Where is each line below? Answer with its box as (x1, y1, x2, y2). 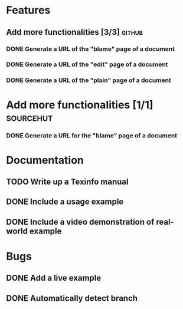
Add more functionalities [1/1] (6, 98, 153, 111)
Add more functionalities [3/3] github (6, 27, 143, 37)
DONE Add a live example (6, 273, 102, 283)
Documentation (6, 153, 84, 167)
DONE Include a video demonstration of (6, 216, 155, 227)
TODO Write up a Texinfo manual (6, 177, 129, 187)
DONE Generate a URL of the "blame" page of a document (6, 45, 175, 53)
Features (6, 4, 51, 17)
